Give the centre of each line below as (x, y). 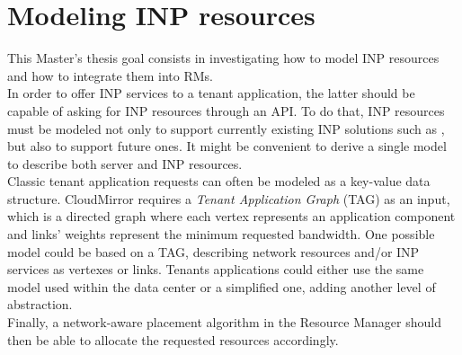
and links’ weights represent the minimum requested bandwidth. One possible (221, 234)
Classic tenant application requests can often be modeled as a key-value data (219, 181)
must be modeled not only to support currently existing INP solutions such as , (226, 128)
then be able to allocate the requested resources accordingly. (173, 339)
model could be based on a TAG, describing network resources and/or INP (213, 251)
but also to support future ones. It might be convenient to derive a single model (227, 146)
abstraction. (40, 304)
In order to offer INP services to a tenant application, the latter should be (211, 93)
